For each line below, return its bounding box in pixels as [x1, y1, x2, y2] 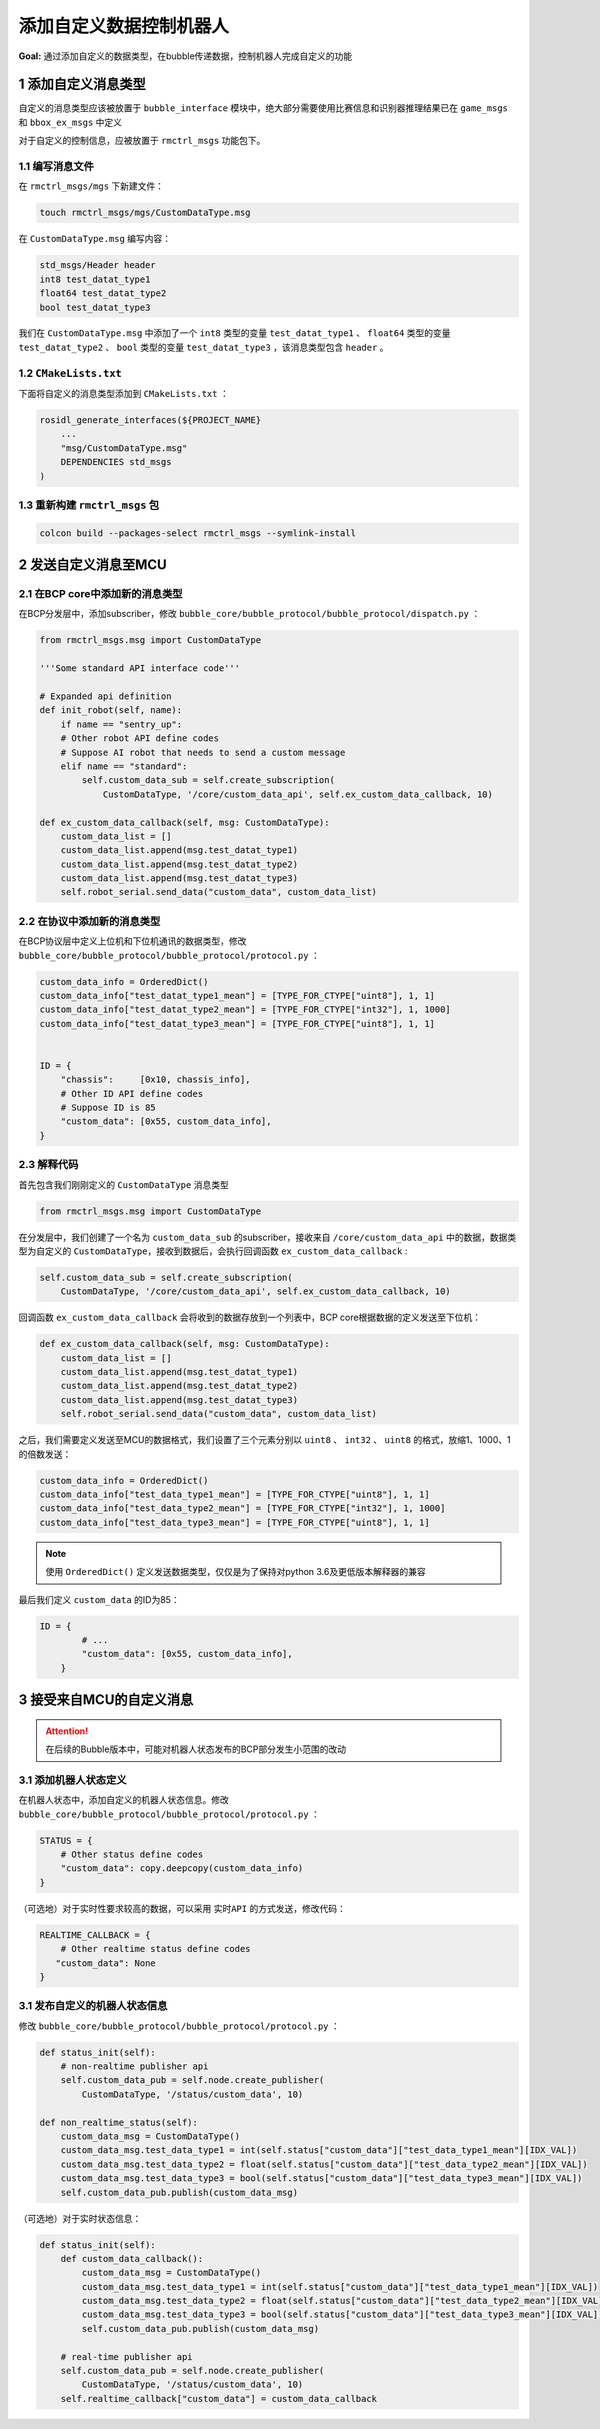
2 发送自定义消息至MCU [18, 556, 167, 574]
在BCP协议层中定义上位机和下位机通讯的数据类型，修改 [18, 935, 247, 947]
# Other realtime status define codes [60, 1943, 251, 1955]
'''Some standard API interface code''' [39, 663, 240, 674]
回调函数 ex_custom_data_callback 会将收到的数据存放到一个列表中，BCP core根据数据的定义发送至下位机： [18, 1311, 482, 1324]
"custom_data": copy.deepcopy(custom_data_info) [60, 1863, 304, 1874]
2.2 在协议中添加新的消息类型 [18, 914, 161, 928]
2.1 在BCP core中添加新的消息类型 [18, 587, 183, 601]
